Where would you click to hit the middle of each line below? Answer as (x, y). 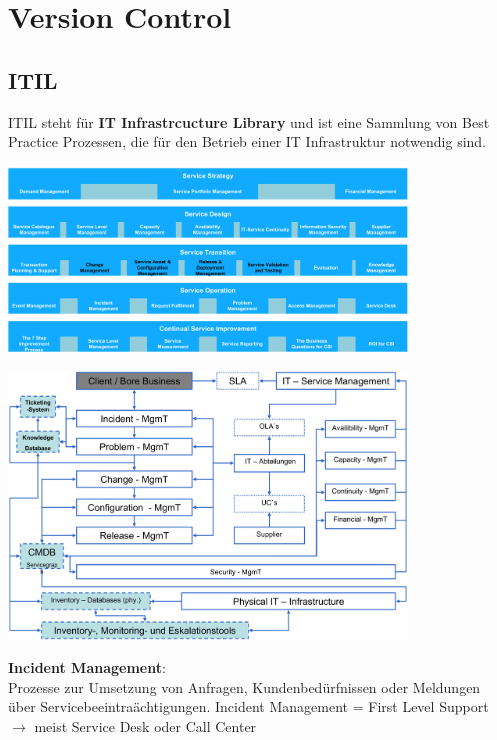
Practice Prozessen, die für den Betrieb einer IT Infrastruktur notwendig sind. (247, 141)
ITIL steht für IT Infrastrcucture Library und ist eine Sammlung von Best (249, 121)
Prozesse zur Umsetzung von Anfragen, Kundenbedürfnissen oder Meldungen (244, 686)
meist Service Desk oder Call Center (145, 726)
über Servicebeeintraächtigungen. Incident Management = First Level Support (248, 706)
